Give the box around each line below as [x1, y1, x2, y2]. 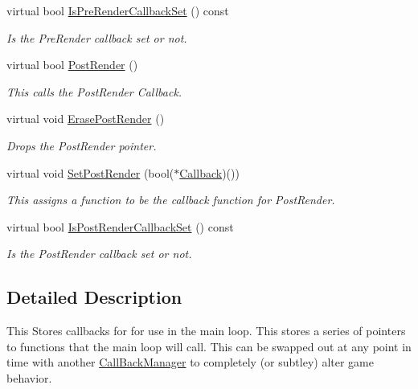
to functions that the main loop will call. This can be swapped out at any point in [6, 338, 412, 354]
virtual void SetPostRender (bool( [6, 164, 174, 181]
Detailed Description [6, 285, 182, 309]
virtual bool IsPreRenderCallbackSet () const [6, 2, 229, 18]
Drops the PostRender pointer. [6, 137, 157, 154]
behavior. [6, 369, 52, 386]
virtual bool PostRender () [6, 56, 138, 73]
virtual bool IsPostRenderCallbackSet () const [6, 218, 234, 235]
